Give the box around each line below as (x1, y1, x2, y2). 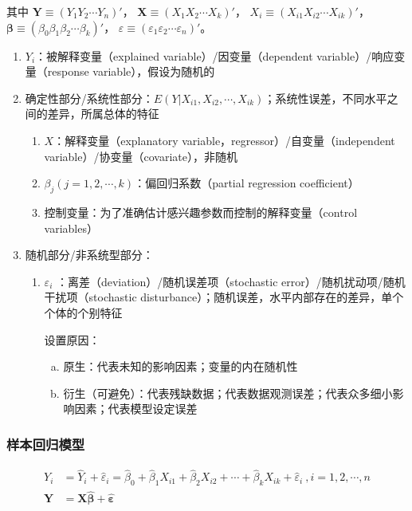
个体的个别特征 (44, 304, 123, 320)
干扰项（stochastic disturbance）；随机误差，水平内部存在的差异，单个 (44, 289, 404, 305)
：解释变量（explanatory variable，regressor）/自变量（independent (53, 132, 395, 148)
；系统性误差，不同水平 (264, 89, 387, 106)
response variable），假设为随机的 (47, 63, 215, 80)
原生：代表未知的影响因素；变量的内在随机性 (63, 358, 298, 375)
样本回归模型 (6, 434, 85, 454)
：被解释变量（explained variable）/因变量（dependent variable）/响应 (35, 47, 394, 64)
